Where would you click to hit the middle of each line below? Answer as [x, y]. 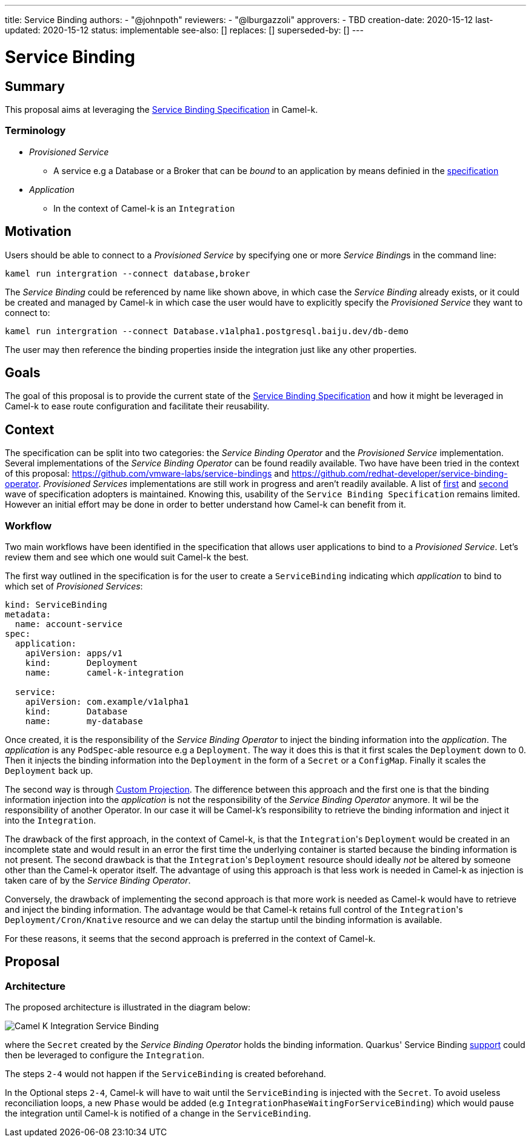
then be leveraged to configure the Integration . [105, 1055]
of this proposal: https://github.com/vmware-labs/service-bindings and [147, 474]
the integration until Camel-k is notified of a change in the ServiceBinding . [158, 1113]
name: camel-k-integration [105, 672]
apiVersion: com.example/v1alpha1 [107, 701]
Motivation [38, 232]
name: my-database [84, 721]
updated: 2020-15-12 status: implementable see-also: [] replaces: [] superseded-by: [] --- [184, 30]
